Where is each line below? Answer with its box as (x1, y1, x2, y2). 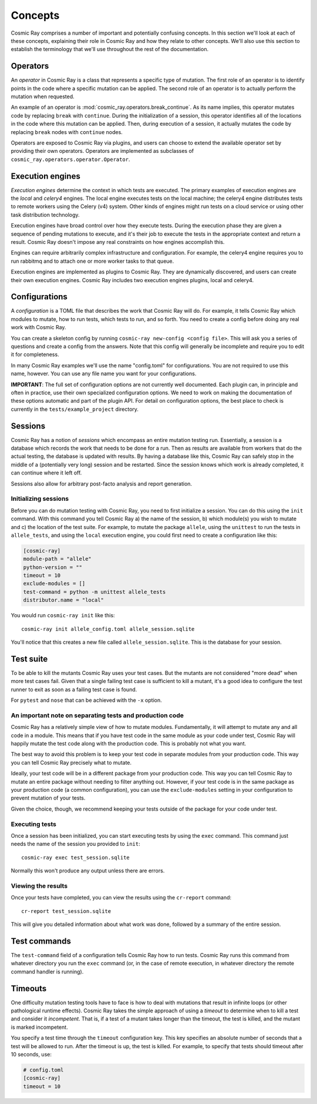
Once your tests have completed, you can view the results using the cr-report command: (11, 894, 232, 901)
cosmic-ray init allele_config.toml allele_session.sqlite (21, 625, 195, 632)
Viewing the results (11, 882, 68, 890)
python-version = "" (23, 564, 82, 570)
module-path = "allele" (23, 556, 92, 563)
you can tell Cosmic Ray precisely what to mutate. (11, 759, 132, 766)
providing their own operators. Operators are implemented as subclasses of (11, 148, 194, 155)
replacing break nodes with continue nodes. (11, 128, 123, 135)
